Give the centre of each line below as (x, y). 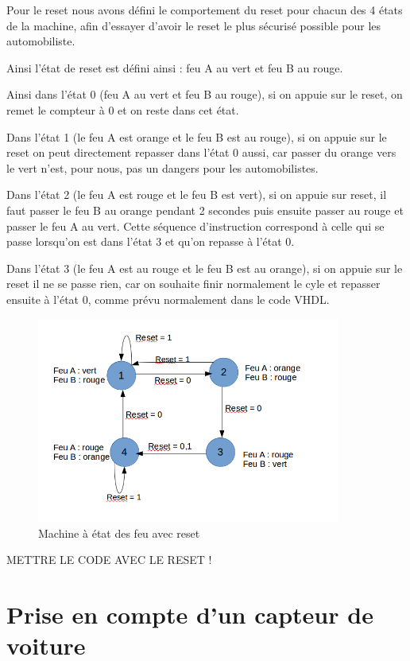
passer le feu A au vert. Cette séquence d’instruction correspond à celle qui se (195, 226)
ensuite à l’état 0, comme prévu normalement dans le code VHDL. (168, 299)
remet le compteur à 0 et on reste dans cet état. (123, 109)
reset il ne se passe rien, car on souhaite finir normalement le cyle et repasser (193, 284)
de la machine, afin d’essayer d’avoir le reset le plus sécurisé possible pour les (194, 25)
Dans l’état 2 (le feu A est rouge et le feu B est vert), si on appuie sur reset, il (197, 194)
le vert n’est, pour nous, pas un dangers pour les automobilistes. (162, 167)
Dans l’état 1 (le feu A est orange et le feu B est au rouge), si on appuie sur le (197, 136)
